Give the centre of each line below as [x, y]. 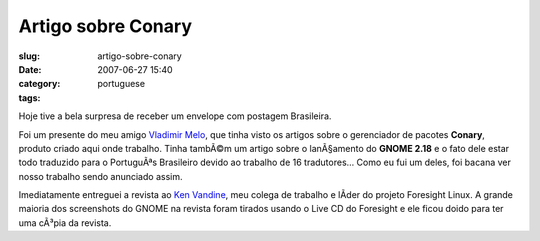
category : [39, 84]
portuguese [121, 84]
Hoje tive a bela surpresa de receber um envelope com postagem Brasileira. [175, 116]
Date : [30, 69]
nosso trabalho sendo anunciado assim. [100, 176]
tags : [29, 97]
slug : [29, 56]
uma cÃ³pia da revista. [65, 222]
